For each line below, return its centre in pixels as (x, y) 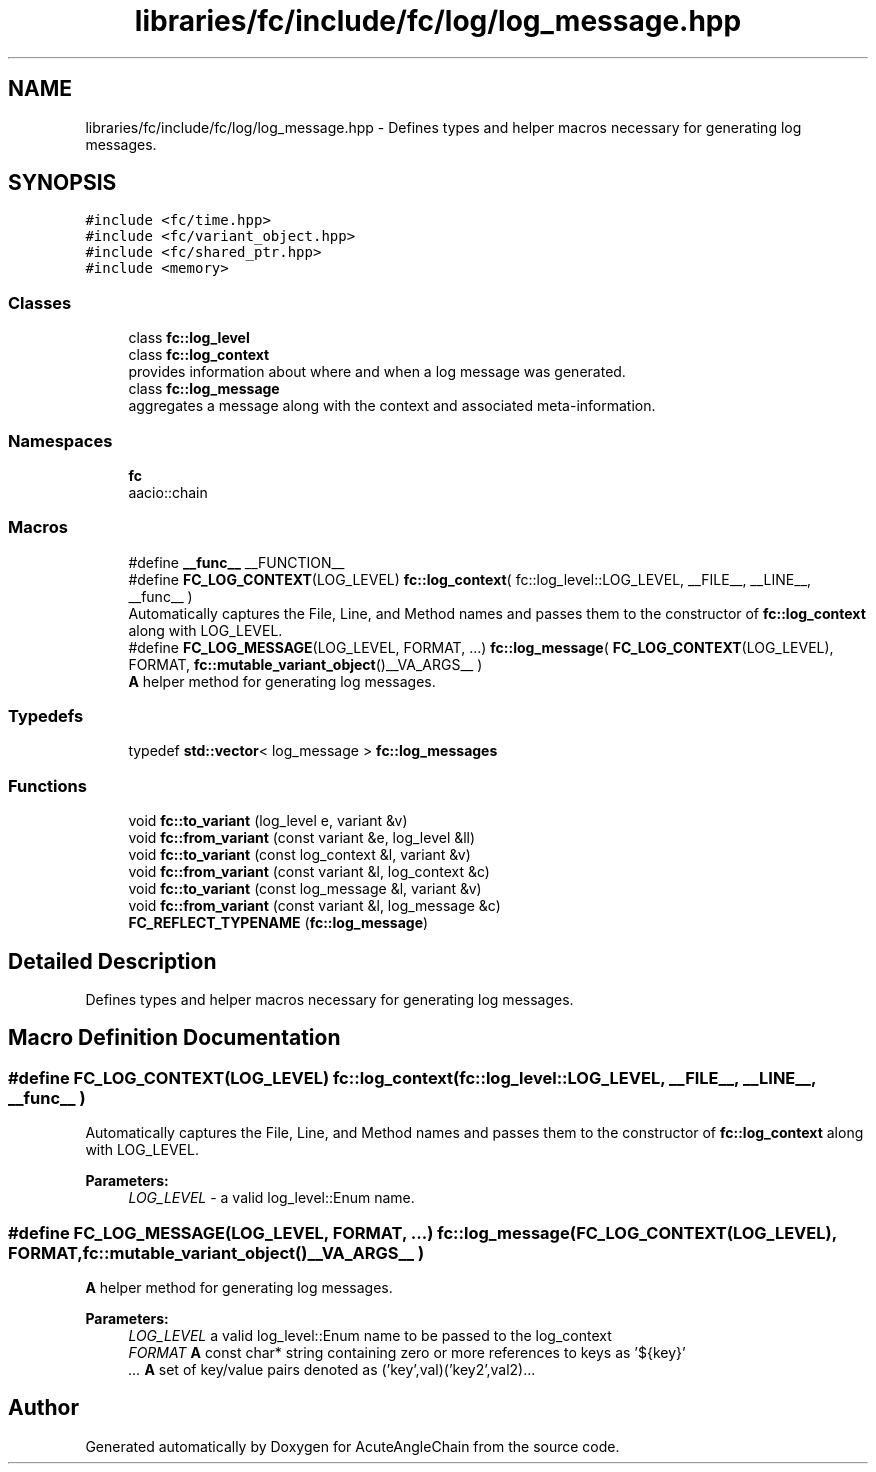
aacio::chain (168, 492)
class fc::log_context (199, 355)
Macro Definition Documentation (174, 1038)
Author (43, 1408)
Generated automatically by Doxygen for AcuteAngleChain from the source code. (352, 1446)
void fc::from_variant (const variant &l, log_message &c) (314, 906)
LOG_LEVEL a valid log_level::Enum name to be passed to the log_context (370, 1335)
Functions (47, 785)
